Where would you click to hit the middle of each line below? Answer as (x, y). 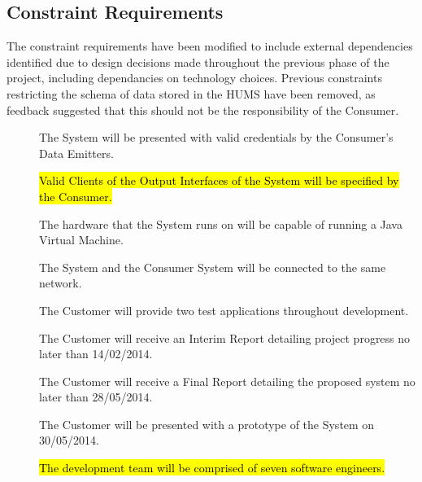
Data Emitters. (76, 153)
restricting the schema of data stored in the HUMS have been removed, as (191, 93)
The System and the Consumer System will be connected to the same (213, 267)
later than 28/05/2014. (96, 397)
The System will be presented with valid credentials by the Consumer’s (216, 137)
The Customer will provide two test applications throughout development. (224, 310)
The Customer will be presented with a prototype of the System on (207, 424)
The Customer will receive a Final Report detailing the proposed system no (227, 381)
